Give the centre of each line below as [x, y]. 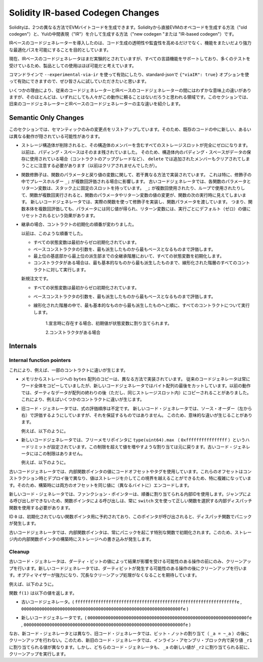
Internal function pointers [40, 360]
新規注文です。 [36, 279]
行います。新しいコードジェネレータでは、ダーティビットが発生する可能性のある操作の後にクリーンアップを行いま [132, 568]
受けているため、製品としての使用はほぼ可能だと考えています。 [73, 65]
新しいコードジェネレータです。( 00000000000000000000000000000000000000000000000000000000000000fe [137, 618]
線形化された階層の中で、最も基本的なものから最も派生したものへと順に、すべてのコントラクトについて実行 [142, 305]
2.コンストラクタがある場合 [73, 332]
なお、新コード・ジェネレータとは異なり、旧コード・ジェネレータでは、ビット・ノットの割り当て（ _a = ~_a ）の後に [129, 633]
